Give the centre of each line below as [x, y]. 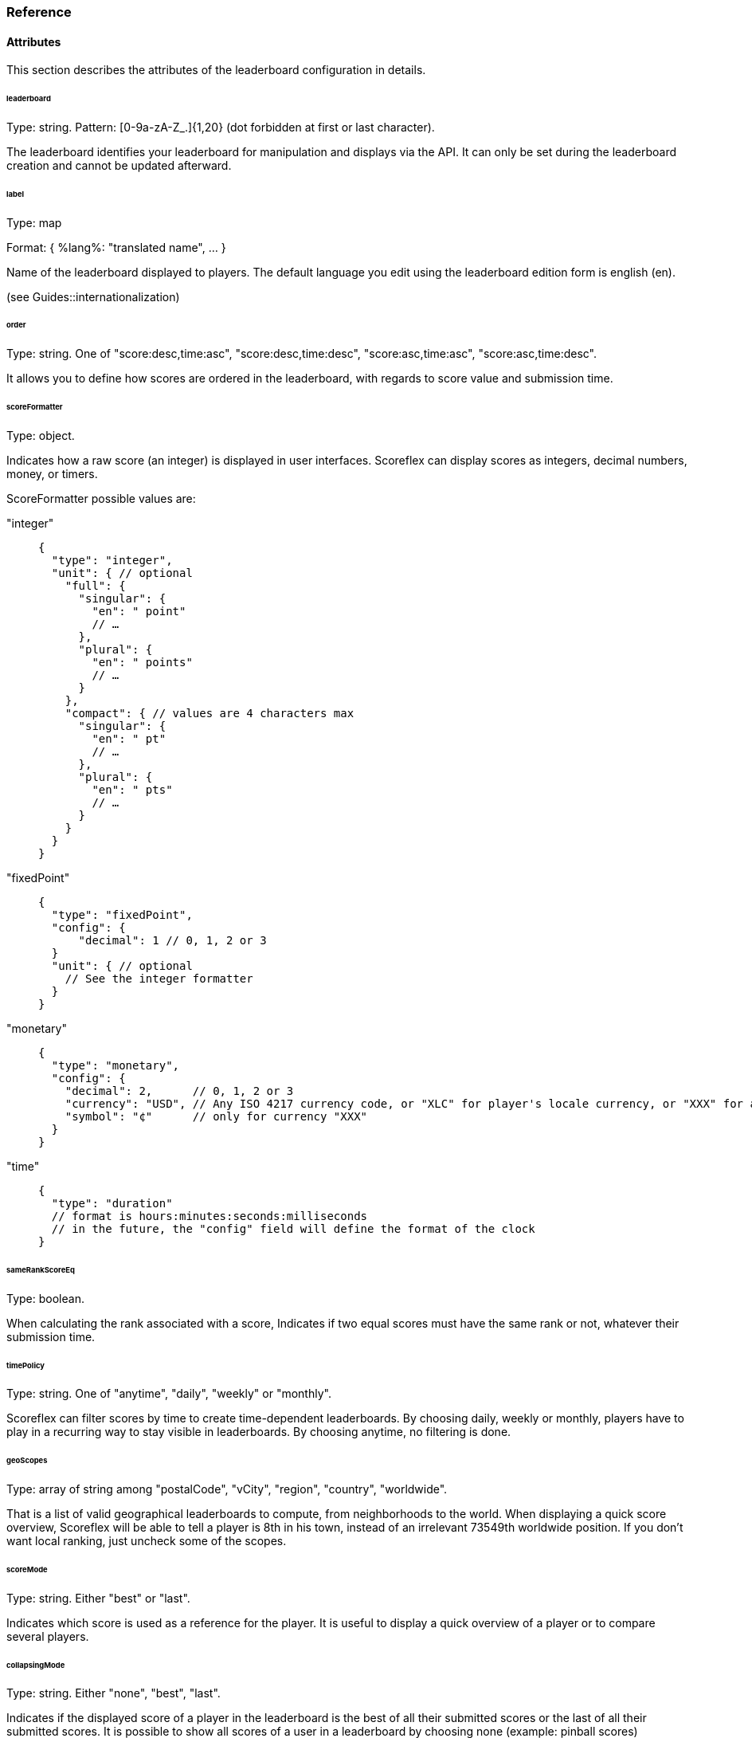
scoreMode [27, 1569]
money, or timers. [52, 473]
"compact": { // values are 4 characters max [210, 713]
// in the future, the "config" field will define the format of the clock [293, 1228]
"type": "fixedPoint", [122, 914]
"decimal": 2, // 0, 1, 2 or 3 [179, 1091]
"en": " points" [142, 662]
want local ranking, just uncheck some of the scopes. [147, 1541]
